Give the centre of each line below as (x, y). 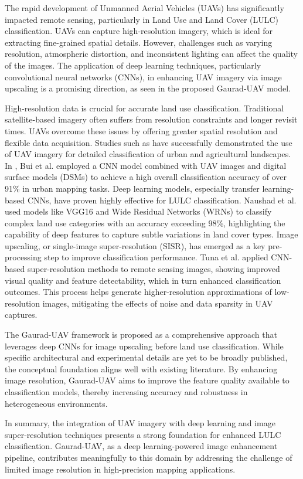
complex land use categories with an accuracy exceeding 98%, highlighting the (145, 222)
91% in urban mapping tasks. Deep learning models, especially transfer (132, 188)
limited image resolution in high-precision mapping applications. (120, 469)
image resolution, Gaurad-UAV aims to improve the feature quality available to (147, 380)
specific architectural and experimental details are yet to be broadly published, (146, 357)
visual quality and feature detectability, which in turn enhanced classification (143, 280)
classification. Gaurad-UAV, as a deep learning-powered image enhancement (141, 446)
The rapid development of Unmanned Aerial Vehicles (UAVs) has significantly (144, 8)
